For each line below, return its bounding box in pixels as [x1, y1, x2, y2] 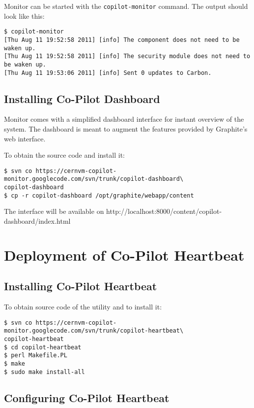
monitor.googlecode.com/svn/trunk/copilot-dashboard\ [4, 175, 184, 183]
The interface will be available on [4, 206, 104, 216]
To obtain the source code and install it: [4, 150, 125, 160]
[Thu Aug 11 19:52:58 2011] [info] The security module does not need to [4, 53, 251, 60]
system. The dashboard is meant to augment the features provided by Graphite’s [4, 123, 248, 134]
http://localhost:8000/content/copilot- [106, 206, 222, 216]
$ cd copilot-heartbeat [4, 343, 82, 351]
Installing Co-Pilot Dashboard [4, 91, 160, 106]
